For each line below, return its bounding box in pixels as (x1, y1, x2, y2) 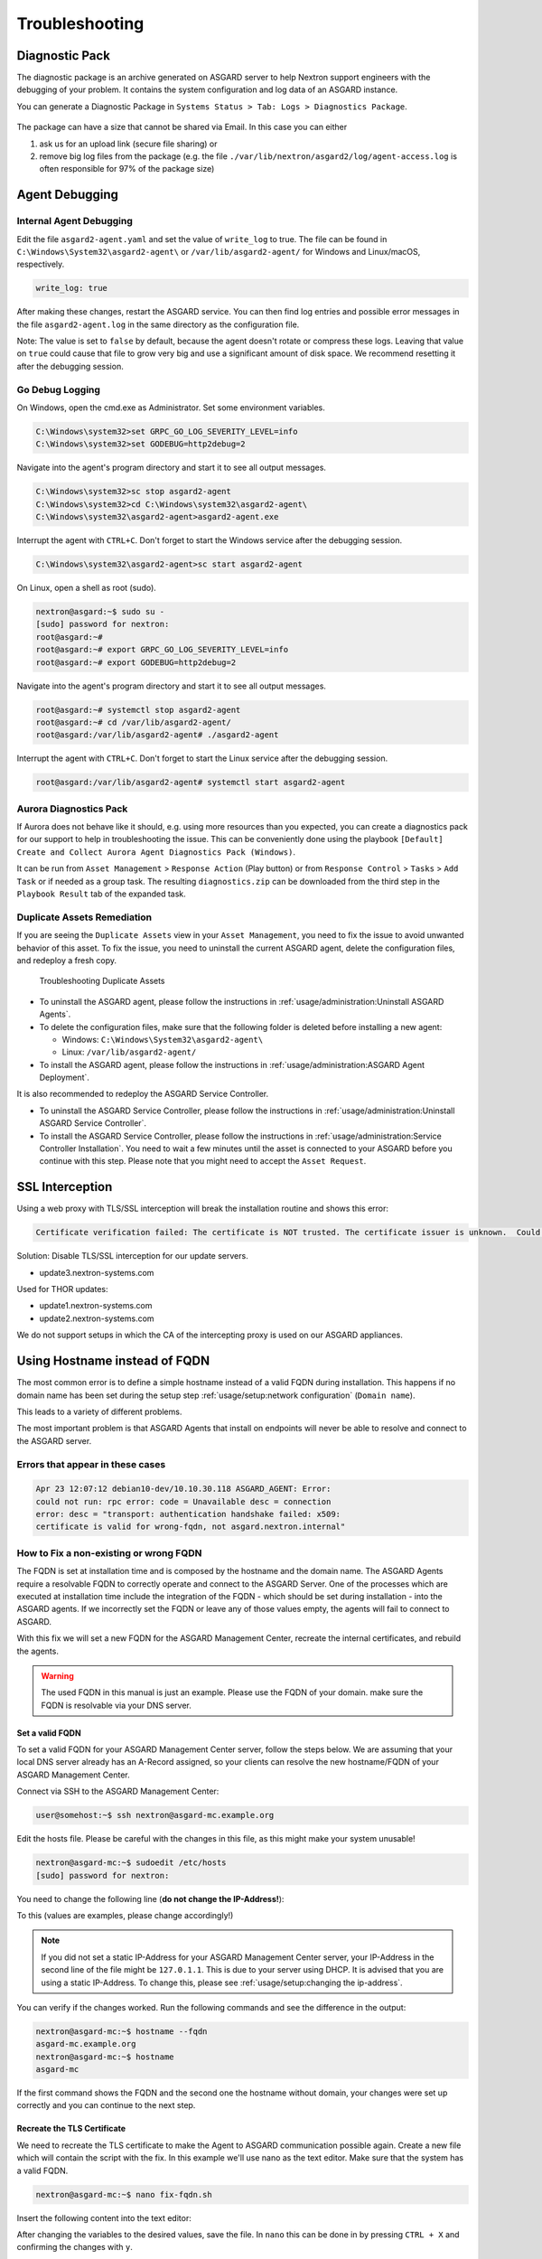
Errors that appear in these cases (16, 1458, 166, 1470)
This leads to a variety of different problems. (16, 1406, 182, 1417)
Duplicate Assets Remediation (16, 911, 153, 923)
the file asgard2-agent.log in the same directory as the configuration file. (16, 319, 300, 330)
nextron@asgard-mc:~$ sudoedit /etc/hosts (35, 1858, 227, 1868)
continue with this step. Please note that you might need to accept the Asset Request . (39, 1156, 367, 1167)
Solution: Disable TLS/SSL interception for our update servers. (16, 1251, 248, 1261)
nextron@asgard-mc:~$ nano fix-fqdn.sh (35, 2189, 212, 2199)
